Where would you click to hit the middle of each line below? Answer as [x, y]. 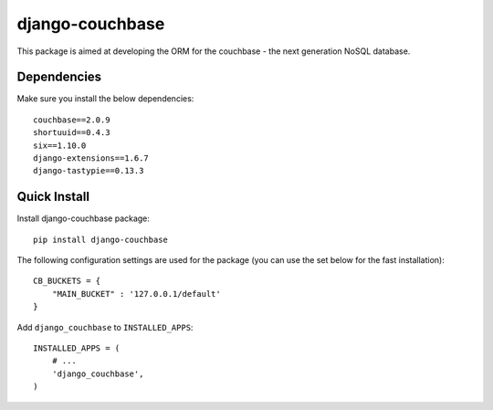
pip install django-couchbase [101, 239]
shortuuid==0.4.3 [72, 133]
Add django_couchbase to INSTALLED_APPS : [105, 327]
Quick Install [53, 197]
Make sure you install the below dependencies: [105, 99]
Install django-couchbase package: [84, 218]
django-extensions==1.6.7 [91, 158]
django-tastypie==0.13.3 [89, 171]
